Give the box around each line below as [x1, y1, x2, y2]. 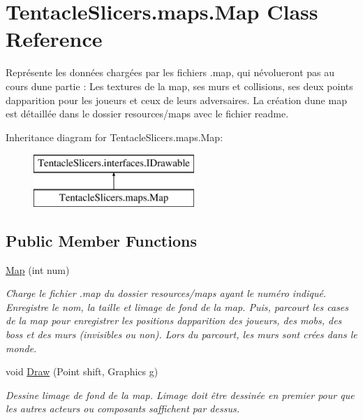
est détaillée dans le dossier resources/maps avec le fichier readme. [6, 106, 289, 121]
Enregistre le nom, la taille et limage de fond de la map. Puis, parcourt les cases [6, 299, 349, 314]
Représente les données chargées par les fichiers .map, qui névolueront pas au [6, 65, 335, 80]
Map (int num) [6, 262, 70, 277]
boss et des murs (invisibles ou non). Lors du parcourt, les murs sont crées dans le [6, 327, 357, 342]
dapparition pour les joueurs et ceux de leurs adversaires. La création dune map [6, 92, 347, 107]
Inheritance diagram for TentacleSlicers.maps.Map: [6, 129, 223, 144]
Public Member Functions [6, 229, 197, 251]
